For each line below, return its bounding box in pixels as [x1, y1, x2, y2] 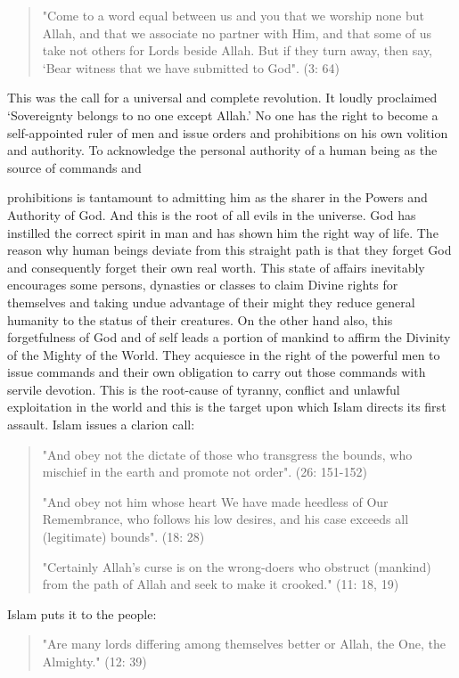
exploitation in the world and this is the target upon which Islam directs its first [7, 397, 447, 416]
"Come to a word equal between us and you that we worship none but [42, 6, 424, 24]
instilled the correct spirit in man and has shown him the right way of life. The [7, 223, 439, 241]
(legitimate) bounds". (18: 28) [42, 527, 205, 546]
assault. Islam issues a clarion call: [7, 415, 195, 434]
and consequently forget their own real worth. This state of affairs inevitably [7, 257, 425, 276]
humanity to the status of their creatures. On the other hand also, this [7, 310, 393, 329]
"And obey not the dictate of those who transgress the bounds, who [42, 445, 413, 463]
